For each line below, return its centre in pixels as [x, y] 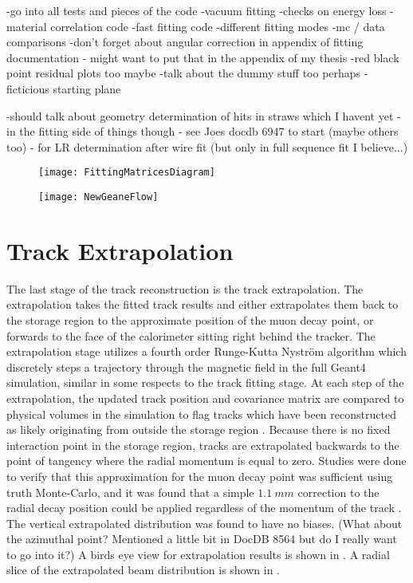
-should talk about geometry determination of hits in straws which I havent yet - [204, 115]
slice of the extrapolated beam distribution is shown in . [144, 570]
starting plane [87, 88]
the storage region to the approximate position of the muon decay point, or [190, 319]
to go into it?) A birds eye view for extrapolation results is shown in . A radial [198, 554]
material [27, 26]
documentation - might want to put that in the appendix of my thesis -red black [203, 57]
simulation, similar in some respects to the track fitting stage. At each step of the [205, 382]
